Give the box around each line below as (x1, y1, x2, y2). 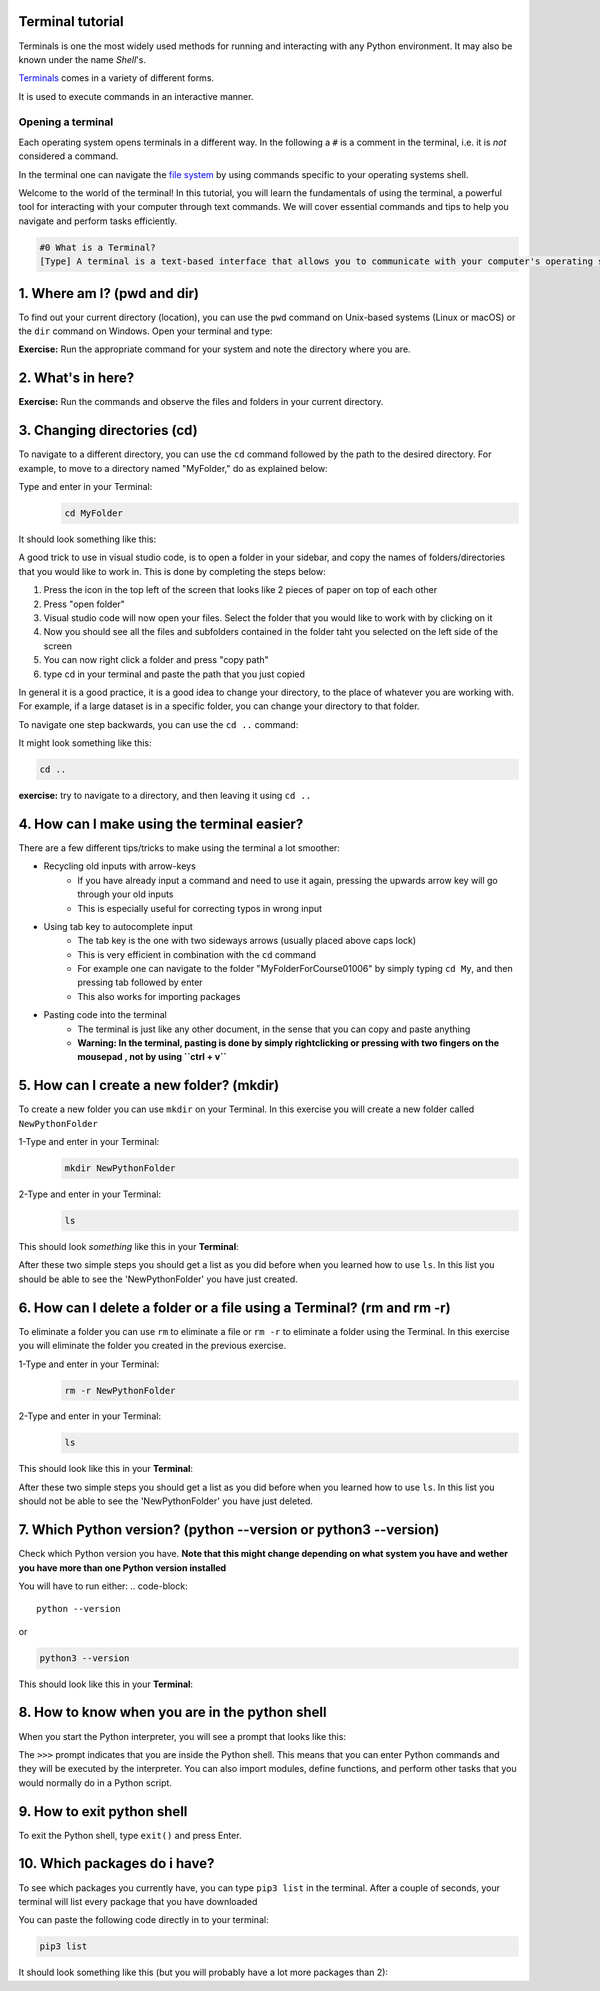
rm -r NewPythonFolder (64, 1385, 176, 1396)
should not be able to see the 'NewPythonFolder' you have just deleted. (18, 1495, 314, 1507)
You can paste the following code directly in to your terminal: (18, 1914, 269, 1926)
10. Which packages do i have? (18, 1855, 215, 1872)
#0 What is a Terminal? (39, 241, 157, 253)
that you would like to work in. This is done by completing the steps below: (18, 565, 326, 577)
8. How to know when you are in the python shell (18, 1704, 327, 1721)
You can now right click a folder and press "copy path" (43, 654, 269, 666)
